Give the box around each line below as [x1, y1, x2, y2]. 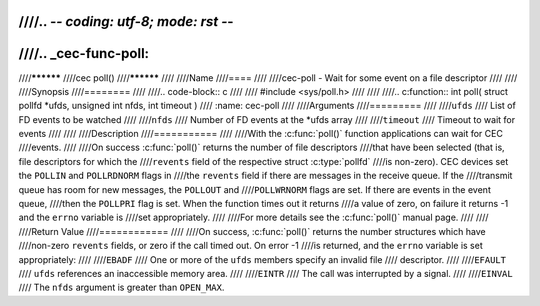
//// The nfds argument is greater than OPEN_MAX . [18, 281, 225, 294]
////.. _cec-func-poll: [18, 45, 150, 62]
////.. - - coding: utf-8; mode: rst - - [18, 13, 234, 30]
